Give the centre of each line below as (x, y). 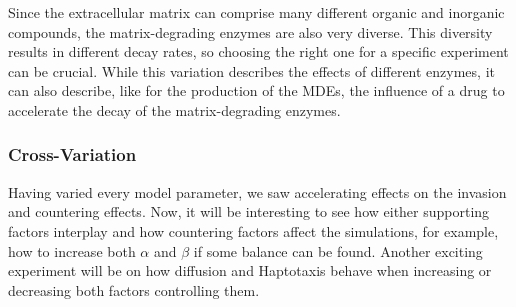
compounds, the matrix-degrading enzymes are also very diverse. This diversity (250, 31)
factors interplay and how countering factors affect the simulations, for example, (253, 230)
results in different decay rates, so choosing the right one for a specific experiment (258, 51)
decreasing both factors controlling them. (134, 289)
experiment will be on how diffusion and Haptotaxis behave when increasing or (250, 270)
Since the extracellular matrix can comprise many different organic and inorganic (256, 12)
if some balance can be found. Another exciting (338, 250)
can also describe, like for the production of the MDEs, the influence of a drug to (256, 90)
